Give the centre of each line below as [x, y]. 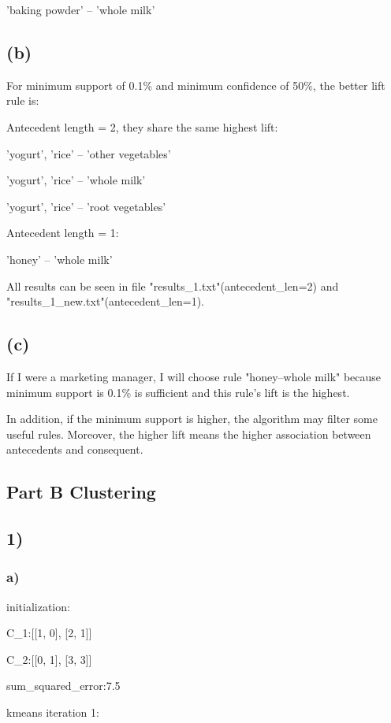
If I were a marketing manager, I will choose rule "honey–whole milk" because [194, 376]
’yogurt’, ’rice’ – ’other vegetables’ [89, 153]
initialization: [38, 606]
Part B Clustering [81, 492]
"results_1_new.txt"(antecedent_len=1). [106, 301]
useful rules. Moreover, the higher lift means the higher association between [189, 434]
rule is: [23, 100]
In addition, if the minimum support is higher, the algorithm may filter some [192, 419]
